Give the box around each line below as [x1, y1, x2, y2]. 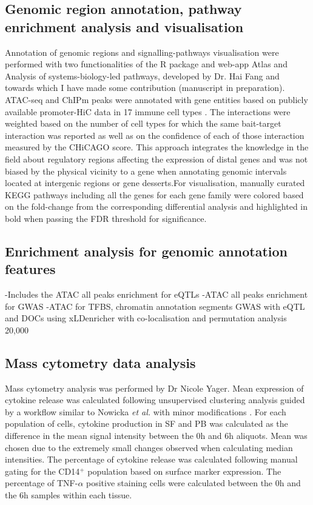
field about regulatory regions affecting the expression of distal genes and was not [5, 152, 308, 165]
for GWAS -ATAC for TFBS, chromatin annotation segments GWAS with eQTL [5, 299, 305, 312]
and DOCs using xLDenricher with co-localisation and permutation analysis [5, 312, 287, 324]
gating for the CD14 [5, 464, 80, 477]
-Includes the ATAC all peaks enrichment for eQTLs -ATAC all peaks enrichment [5, 288, 308, 301]
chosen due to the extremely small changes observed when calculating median [5, 441, 293, 453]
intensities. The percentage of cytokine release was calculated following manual [5, 453, 298, 466]
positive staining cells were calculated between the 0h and [86, 477, 301, 489]
